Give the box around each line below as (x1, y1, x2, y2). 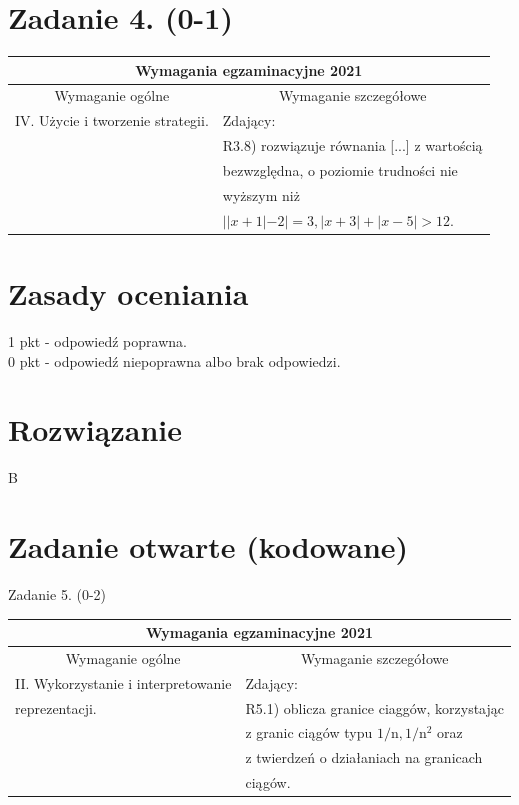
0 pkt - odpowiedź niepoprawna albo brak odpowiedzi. (8, 350, 341, 371)
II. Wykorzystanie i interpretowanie (15, 672, 232, 693)
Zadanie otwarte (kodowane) (8, 526, 409, 566)
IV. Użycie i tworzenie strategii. (15, 110, 209, 131)
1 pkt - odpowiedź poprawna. (8, 330, 187, 351)
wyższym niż (222, 184, 300, 205)
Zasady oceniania (8, 272, 249, 313)
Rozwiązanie (8, 409, 182, 450)
